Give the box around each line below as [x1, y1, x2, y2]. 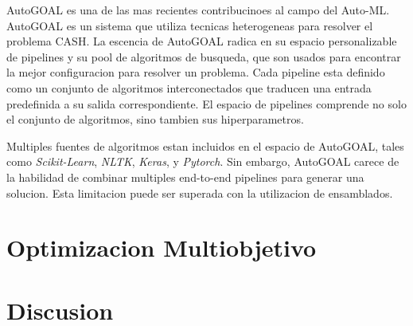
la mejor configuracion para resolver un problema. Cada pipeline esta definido [6, 64, 385, 81]
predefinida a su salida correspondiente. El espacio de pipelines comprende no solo [6, 95, 407, 112]
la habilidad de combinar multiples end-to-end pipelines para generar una [6, 168, 364, 185]
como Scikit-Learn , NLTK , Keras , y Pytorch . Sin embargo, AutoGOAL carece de [6, 153, 399, 170]
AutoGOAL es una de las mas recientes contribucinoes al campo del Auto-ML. [6, 2, 390, 18]
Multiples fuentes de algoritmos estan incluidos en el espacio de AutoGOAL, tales [6, 137, 404, 154]
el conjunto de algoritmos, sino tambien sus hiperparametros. [6, 111, 304, 128]
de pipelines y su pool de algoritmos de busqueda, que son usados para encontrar [6, 48, 401, 65]
